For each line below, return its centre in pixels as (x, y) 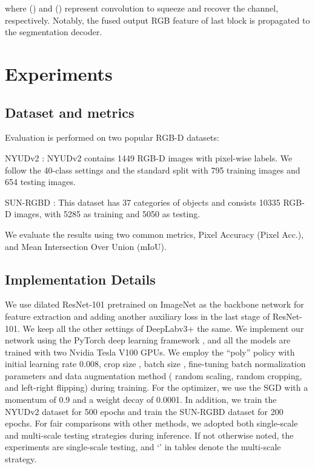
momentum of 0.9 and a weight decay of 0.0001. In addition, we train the (141, 400)
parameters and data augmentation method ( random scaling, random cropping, (154, 375)
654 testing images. (40, 182)
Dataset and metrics (70, 112)
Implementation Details (80, 279)
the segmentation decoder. (54, 32)
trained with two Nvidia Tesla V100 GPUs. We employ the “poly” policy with (150, 352)
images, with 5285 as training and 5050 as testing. (107, 214)
